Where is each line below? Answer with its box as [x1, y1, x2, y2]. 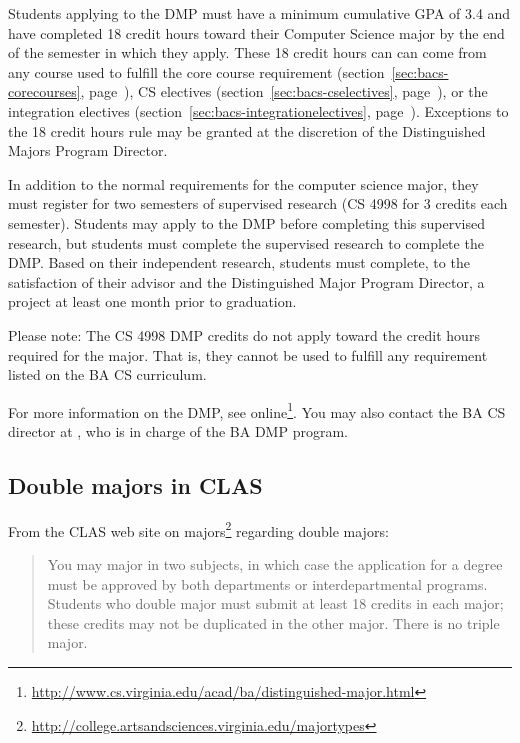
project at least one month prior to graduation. [8, 291, 297, 312]
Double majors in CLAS [8, 469, 263, 500]
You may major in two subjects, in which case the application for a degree [47, 553, 503, 574]
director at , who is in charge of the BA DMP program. [8, 420, 348, 441]
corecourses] [8, 81, 81, 102]
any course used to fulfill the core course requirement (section [8, 61, 385, 82]
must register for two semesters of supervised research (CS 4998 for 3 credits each [8, 193, 508, 214]
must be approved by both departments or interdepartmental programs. [47, 573, 488, 594]
